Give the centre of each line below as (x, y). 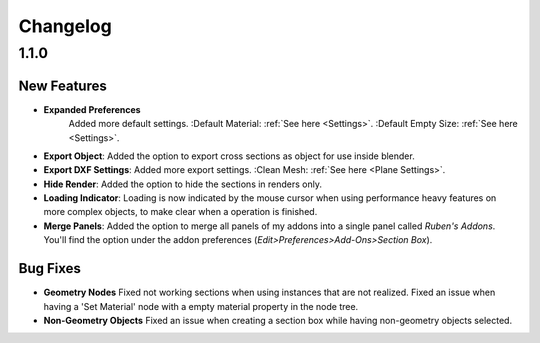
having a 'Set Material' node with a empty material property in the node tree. (201, 306)
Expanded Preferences (92, 109)
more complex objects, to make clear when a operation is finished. (180, 212)
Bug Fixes (50, 268)
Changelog (65, 26)
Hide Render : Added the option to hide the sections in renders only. (183, 184)
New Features (62, 85)
